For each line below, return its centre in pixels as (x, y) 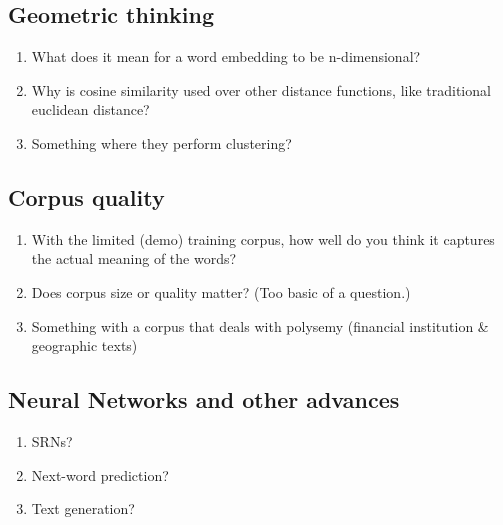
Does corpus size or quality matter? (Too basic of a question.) (221, 291)
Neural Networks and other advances (204, 399)
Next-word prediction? (100, 474)
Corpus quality (86, 196)
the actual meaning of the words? (134, 258)
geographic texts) (84, 345)
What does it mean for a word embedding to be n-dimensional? (226, 56)
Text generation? (83, 508)
